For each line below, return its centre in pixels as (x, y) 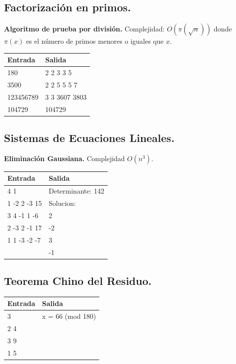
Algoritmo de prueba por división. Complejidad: (84, 29)
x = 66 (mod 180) (69, 316)
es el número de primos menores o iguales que (95, 41)
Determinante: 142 (76, 191)
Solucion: (62, 203)
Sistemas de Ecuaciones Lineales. (89, 138)
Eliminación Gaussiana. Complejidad (64, 158)
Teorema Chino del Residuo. (78, 281)
